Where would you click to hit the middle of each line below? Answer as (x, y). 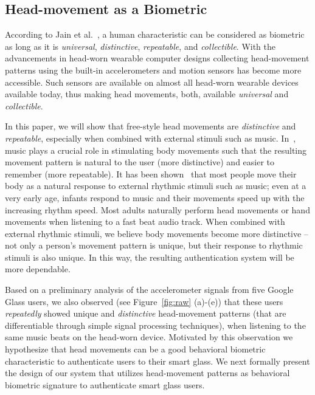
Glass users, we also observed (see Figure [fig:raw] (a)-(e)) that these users (144, 301)
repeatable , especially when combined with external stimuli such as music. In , (151, 138)
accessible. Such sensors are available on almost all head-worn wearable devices (152, 82)
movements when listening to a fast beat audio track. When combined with (145, 222)
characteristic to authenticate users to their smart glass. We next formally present (157, 361)
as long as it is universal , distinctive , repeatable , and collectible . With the (140, 46)
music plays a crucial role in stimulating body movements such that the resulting (156, 150)
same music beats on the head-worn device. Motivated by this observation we (149, 337)
